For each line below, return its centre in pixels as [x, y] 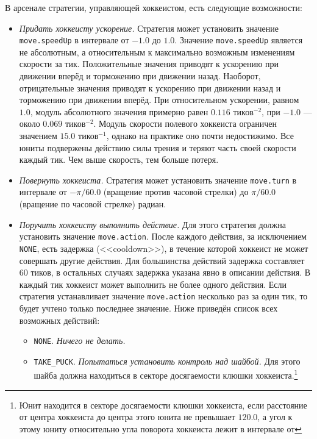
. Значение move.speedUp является [239, 40]
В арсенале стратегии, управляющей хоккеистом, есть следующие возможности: [154, 7]
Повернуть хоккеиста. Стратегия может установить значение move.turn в [158, 180]
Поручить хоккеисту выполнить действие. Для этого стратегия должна [152, 224]
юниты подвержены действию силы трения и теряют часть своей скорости [158, 147]
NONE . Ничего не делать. [80, 341]
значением [38, 135]
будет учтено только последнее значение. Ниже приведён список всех [148, 308]
